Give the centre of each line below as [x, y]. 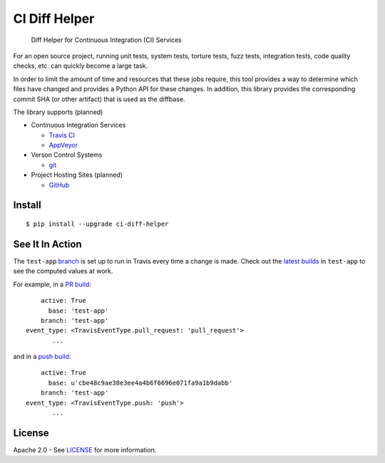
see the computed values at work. [63, 271]
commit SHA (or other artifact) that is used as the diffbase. [99, 99]
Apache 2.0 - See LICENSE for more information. [85, 449]
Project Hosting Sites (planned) [77, 175]
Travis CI [62, 135]
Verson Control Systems [67, 155]
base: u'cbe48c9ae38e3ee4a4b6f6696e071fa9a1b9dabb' [140, 383]
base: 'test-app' [78, 311]
